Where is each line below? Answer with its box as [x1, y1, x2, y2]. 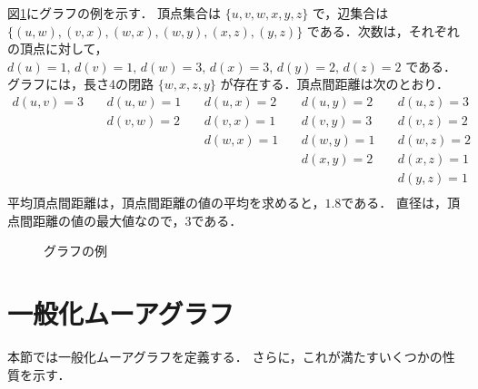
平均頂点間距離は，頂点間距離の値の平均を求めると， [7, 193, 325, 212]
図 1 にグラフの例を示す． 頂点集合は [7, 4, 222, 22]
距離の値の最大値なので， [32, 210, 185, 229]
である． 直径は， [341, 193, 447, 212]
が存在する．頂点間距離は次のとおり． [220, 74, 449, 93]
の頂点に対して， [7, 39, 108, 58]
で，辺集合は [312, 4, 389, 22]
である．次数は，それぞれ [306, 21, 460, 40]
